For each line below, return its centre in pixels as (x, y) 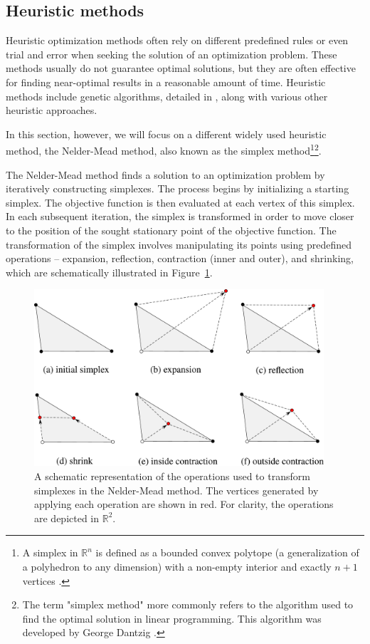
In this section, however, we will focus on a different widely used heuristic (166, 134)
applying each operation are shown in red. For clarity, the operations (184, 504)
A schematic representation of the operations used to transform (172, 476)
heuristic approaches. (52, 110)
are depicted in (67, 518)
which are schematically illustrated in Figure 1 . (109, 272)
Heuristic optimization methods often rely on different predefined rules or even (177, 40)
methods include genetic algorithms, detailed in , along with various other (167, 96)
